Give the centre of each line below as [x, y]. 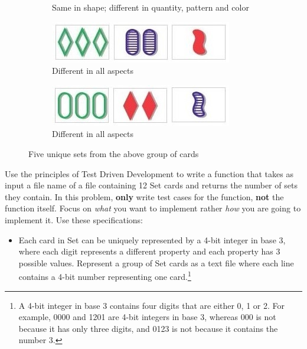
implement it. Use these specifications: [74, 219]
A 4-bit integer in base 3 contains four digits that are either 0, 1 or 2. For [152, 305]
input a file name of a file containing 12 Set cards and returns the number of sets [151, 185]
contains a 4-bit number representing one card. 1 [105, 275]
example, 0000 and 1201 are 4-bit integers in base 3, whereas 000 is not [147, 317]
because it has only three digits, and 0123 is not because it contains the [148, 328]
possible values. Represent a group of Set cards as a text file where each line [156, 262]
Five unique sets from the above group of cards [114, 153]
